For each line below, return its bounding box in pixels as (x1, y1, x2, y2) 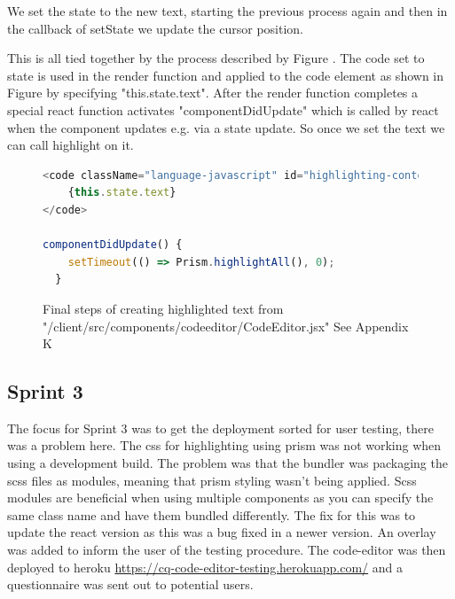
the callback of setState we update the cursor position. (7, 19, 303, 37)
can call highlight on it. (7, 136, 134, 154)
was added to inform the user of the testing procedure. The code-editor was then (7, 541, 446, 559)
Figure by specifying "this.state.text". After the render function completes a (7, 83, 419, 102)
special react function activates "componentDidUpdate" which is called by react (7, 100, 439, 119)
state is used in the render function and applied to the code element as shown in (7, 66, 444, 84)
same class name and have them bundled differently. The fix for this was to (7, 505, 416, 524)
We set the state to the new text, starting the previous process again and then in (7, 2, 448, 19)
